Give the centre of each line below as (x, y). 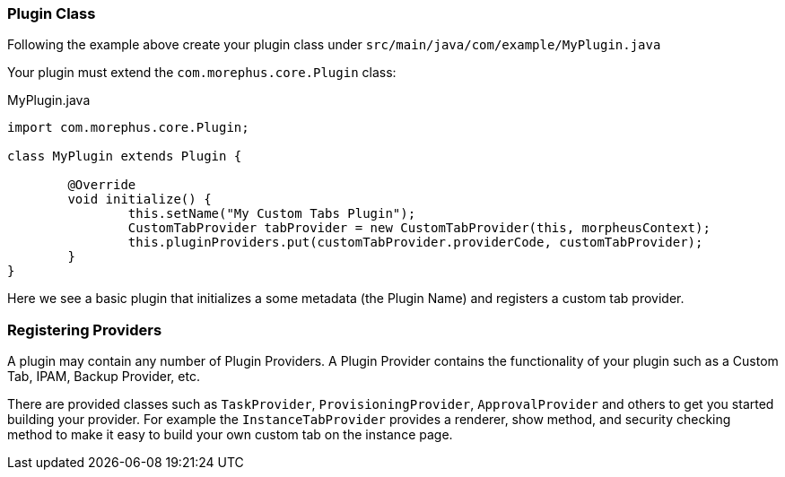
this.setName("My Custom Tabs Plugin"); (272, 214)
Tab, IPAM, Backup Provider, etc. (104, 377)
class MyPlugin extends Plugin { (125, 156)
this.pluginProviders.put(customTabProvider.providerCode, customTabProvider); (415, 243)
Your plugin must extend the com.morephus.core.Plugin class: (202, 73)
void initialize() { (140, 199)
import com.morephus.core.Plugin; (128, 128)
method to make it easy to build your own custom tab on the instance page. (230, 435)
